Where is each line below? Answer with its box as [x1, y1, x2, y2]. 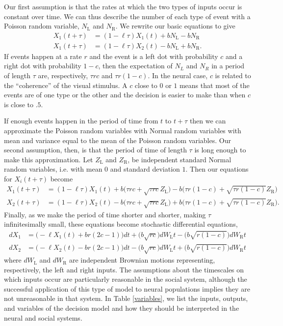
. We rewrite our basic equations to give [115, 21, 235, 31]
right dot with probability [4, 60, 81, 71]
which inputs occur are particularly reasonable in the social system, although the [4, 274, 247, 284]
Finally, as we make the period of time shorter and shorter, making [4, 209, 206, 219]
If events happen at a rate [4, 51, 82, 61]
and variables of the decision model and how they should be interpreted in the [4, 303, 239, 313]
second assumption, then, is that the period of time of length [4, 145, 187, 155]
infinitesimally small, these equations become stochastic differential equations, [4, 219, 238, 229]
